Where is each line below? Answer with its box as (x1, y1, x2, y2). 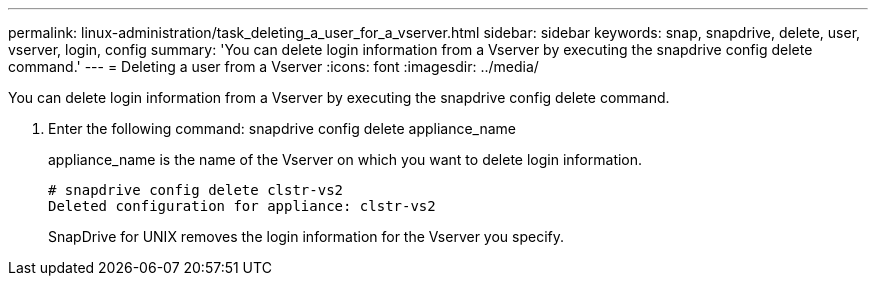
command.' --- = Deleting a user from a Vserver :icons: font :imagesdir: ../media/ (8, 58, 539, 75)
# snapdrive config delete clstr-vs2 (48, 182, 344, 198)
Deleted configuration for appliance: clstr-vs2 (48, 198, 436, 214)
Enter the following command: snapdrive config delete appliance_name (48, 120, 517, 137)
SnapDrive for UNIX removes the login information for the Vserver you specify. (48, 228, 565, 245)
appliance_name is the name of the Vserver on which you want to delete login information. (48, 151, 643, 168)
